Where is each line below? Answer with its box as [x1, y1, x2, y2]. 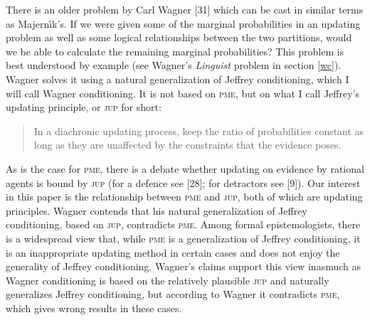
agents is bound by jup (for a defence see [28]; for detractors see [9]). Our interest [6, 175, 361, 190]
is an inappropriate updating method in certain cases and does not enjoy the [6, 245, 340, 260]
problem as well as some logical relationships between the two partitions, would [6, 30, 352, 45]
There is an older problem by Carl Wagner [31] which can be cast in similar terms [6, 2, 364, 16]
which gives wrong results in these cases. [6, 300, 182, 315]
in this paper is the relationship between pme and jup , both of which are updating [6, 189, 363, 204]
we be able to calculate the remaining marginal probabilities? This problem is [6, 43, 344, 58]
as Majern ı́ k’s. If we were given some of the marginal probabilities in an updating [6, 16, 361, 31]
